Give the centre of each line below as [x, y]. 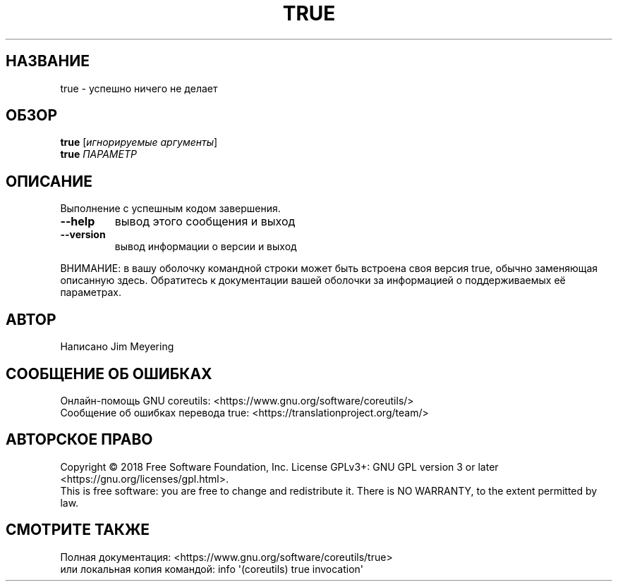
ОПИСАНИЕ [49, 181]
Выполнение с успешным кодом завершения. [170, 209]
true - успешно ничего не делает [139, 88]
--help [78, 222]
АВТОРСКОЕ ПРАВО [79, 440]
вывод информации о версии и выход [206, 247]
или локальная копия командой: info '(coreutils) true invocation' [212, 569]
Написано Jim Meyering [117, 347]
